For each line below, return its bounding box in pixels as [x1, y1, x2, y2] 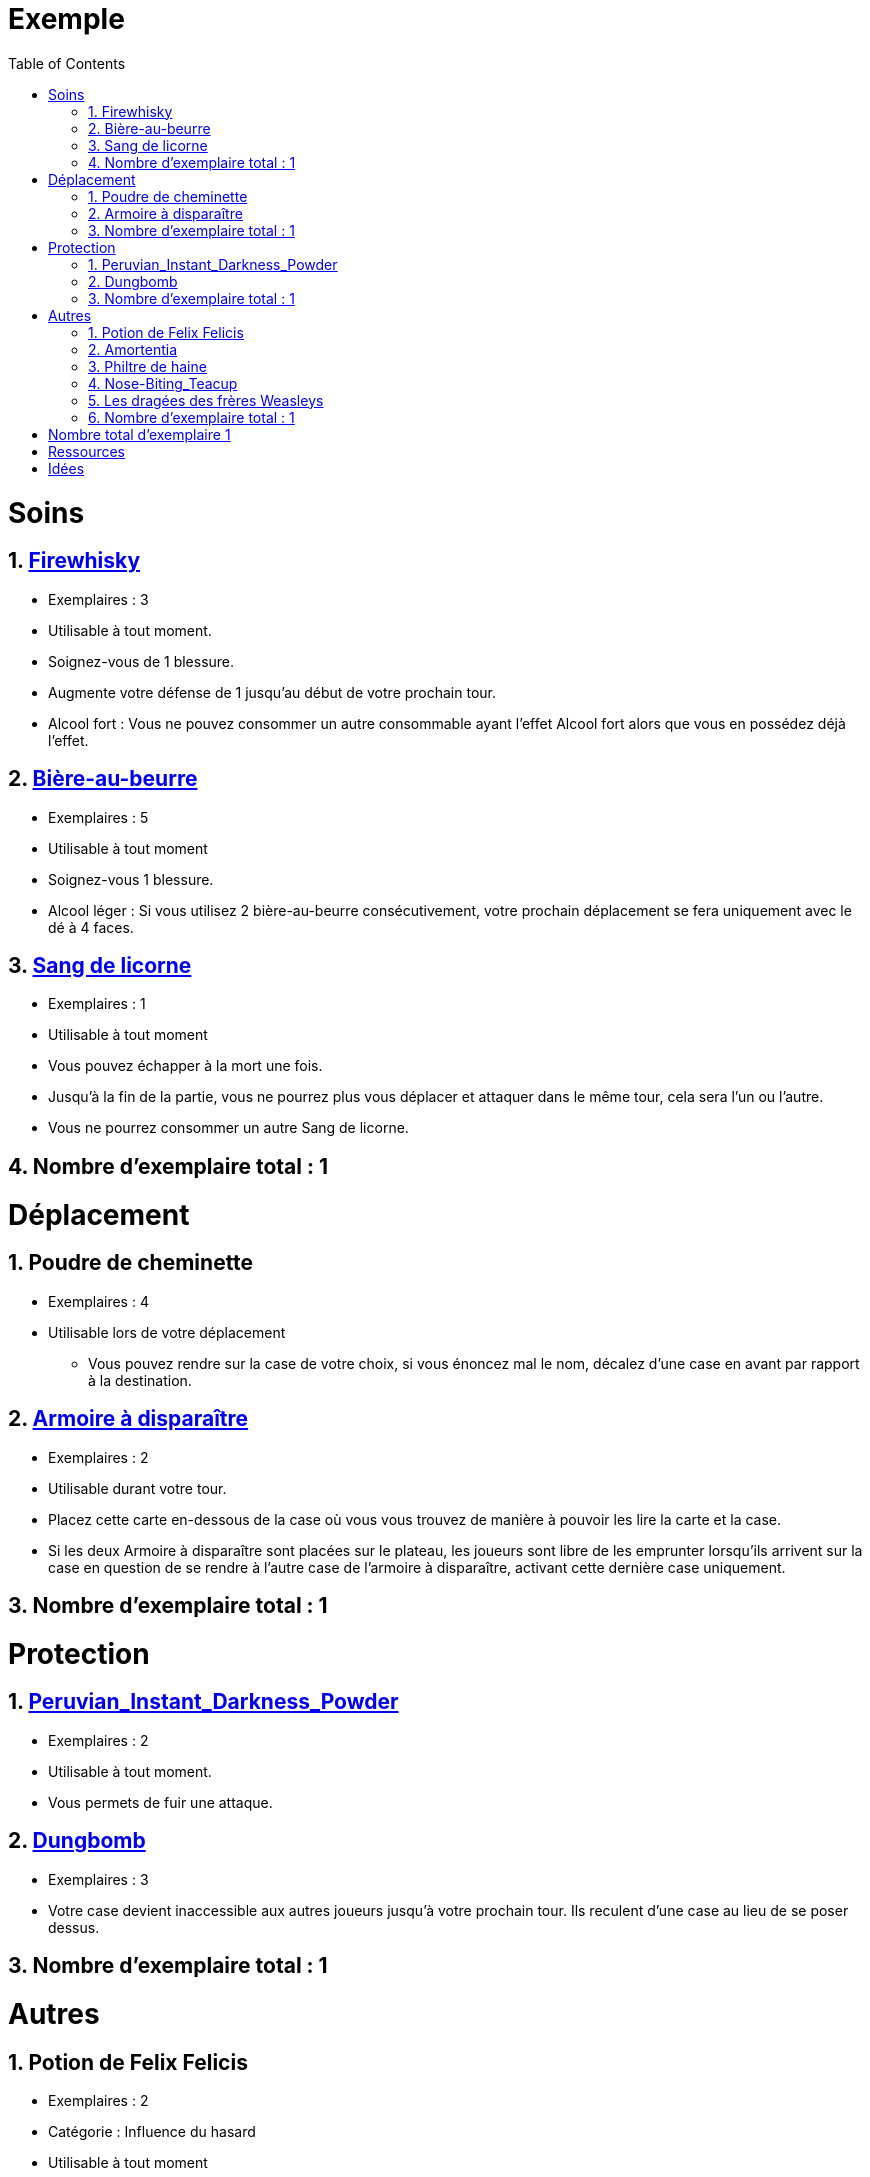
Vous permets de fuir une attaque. [48, 1793, 273, 1811]
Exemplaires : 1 [48, 995, 146, 1013]
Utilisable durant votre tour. [48, 1479, 227, 1497]
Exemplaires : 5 [48, 808, 149, 826]
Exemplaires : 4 [48, 1292, 149, 1310]
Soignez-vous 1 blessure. [48, 870, 214, 888]
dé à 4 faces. [48, 918, 134, 936]
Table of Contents [8, 54, 126, 72]
